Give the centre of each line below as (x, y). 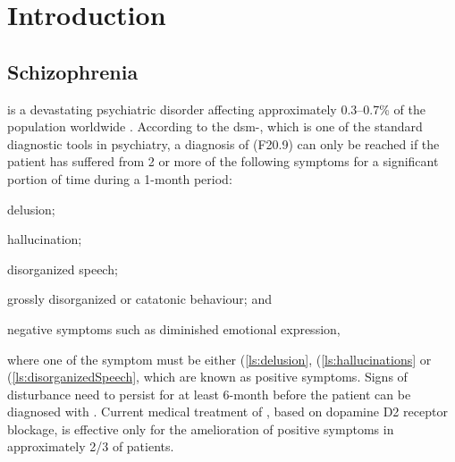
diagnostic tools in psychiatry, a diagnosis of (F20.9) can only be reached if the (223, 143)
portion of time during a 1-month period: (120, 178)
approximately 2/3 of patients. (91, 446)
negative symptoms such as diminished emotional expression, (174, 328)
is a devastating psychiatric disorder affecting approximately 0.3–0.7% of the (216, 109)
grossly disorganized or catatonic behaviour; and (139, 299)
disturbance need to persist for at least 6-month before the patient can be (209, 394)
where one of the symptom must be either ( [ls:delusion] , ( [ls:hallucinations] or (219, 359)
